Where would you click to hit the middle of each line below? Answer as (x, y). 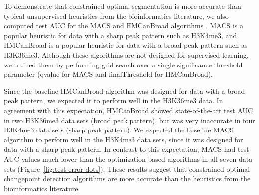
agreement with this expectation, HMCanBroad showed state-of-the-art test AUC (129, 110)
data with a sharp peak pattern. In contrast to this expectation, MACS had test (127, 149)
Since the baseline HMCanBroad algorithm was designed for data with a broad (125, 91)
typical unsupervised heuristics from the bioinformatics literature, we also (116, 16)
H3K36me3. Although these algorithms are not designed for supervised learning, (126, 54)
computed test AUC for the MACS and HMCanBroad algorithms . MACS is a (124, 26)
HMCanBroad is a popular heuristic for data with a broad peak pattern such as (126, 45)
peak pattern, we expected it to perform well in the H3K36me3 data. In (114, 100)
